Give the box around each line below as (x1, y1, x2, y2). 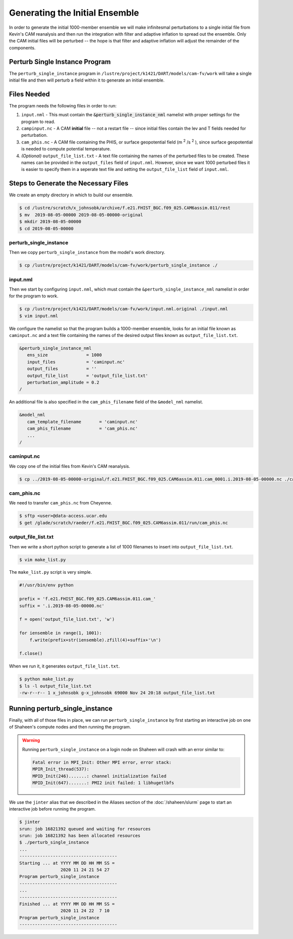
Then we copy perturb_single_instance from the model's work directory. (9, 250, 166, 255)
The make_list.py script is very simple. (9, 569, 92, 575)
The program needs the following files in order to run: (9, 103, 117, 108)
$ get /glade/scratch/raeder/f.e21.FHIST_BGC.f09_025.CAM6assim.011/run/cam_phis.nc (19, 520, 228, 525)
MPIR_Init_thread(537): (32, 767, 90, 772)
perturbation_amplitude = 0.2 (27, 380, 100, 385)
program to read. (21, 119, 56, 125)
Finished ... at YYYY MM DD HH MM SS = (19, 901, 115, 907)
